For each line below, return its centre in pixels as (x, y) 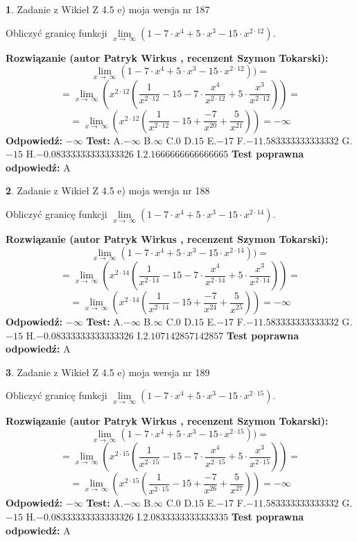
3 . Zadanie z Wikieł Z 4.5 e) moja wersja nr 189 (108, 372)
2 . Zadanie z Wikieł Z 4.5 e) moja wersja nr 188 (108, 190)
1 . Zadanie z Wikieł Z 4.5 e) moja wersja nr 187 (108, 9)
